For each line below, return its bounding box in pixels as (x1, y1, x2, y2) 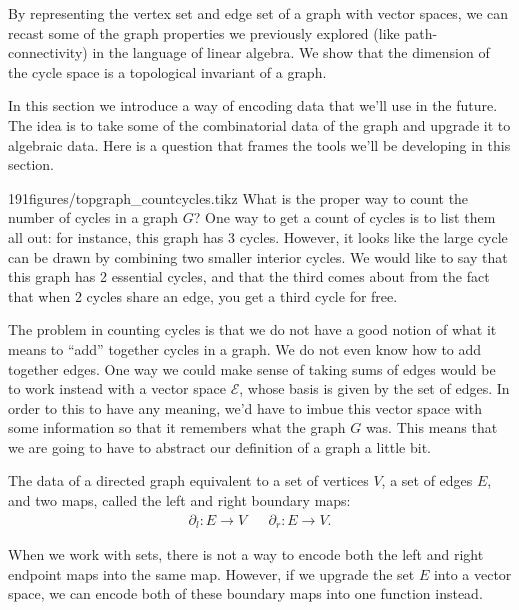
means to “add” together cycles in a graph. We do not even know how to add (8, 338, 482, 359)
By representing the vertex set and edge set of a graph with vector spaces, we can (8, 3, 509, 23)
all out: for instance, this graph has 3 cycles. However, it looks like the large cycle (8, 226, 508, 247)
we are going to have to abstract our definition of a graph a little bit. (8, 436, 431, 457)
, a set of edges (381, 470, 473, 491)
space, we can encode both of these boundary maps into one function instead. (8, 583, 483, 604)
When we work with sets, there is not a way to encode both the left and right (8, 544, 484, 565)
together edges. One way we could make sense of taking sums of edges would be (8, 358, 496, 379)
